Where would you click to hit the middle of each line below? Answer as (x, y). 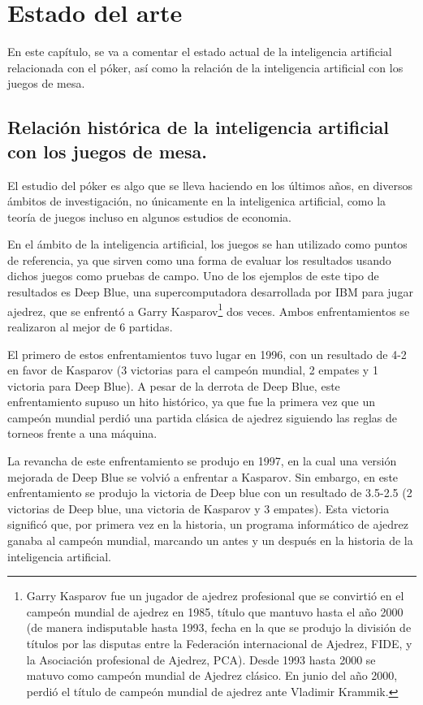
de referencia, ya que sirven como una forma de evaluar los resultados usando (199, 260)
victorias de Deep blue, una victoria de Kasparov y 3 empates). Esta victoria (199, 508)
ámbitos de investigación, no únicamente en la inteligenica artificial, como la (197, 201)
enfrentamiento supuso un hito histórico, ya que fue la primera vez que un (192, 402)
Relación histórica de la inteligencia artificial (199, 127)
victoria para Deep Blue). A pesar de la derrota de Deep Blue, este (174, 385)
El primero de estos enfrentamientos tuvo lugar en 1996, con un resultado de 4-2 (207, 354)
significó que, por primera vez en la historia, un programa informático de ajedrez (208, 524)
